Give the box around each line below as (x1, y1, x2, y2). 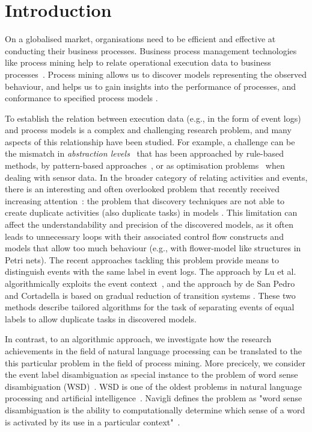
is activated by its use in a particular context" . (5, 415, 180, 428)
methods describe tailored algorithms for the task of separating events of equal (5, 301, 295, 313)
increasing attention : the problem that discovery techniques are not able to (5, 194, 285, 207)
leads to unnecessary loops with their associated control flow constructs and (5, 230, 284, 242)
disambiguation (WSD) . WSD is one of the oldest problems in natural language (5, 380, 302, 392)
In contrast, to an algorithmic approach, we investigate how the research (5, 333, 272, 345)
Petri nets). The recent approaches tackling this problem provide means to (5, 253, 280, 266)
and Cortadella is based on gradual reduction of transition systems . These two (5, 289, 296, 301)
